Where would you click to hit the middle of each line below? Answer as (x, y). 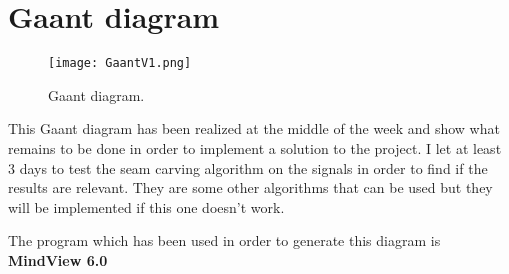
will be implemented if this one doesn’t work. (146, 206)
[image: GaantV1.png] (120, 63)
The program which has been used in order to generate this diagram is (224, 240)
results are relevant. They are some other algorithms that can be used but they (250, 187)
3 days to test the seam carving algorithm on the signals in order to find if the (248, 167)
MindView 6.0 (58, 259)
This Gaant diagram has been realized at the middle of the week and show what (254, 128)
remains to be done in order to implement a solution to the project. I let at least (255, 147)
